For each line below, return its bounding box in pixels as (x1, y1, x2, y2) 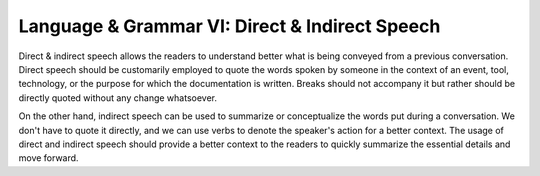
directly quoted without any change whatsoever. (18, 91, 217, 104)
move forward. (18, 152, 79, 164)
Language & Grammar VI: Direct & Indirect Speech (18, 15, 441, 37)
